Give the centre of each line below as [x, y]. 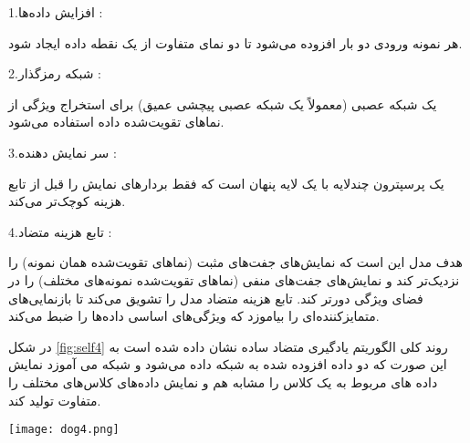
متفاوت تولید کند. [55, 400]
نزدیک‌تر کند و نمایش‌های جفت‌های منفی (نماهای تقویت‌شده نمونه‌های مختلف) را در [234, 279]
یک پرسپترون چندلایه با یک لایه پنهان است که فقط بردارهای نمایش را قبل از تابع [226, 183]
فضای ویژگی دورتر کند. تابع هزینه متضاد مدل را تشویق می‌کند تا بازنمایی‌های [216, 298]
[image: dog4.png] [64, 430]
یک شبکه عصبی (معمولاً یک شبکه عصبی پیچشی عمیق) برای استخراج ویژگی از [223, 103]
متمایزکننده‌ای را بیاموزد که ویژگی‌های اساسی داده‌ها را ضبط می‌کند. [194, 316]
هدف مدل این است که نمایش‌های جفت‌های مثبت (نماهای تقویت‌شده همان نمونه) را [235, 262]
